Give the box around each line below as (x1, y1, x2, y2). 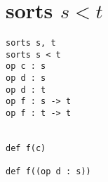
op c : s (6, 61, 46, 72)
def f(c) (6, 143, 46, 154)
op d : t (6, 84, 46, 95)
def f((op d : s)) (6, 167, 91, 177)
